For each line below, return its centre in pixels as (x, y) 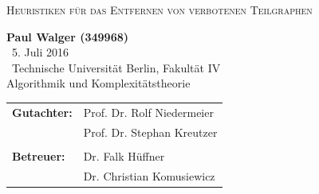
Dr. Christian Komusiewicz (149, 175)
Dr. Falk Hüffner (124, 155)
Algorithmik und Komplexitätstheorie (98, 83)
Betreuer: (39, 155)
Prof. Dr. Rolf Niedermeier (148, 112)
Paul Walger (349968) (67, 36)
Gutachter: (42, 112)
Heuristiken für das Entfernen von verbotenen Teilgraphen (159, 10)
